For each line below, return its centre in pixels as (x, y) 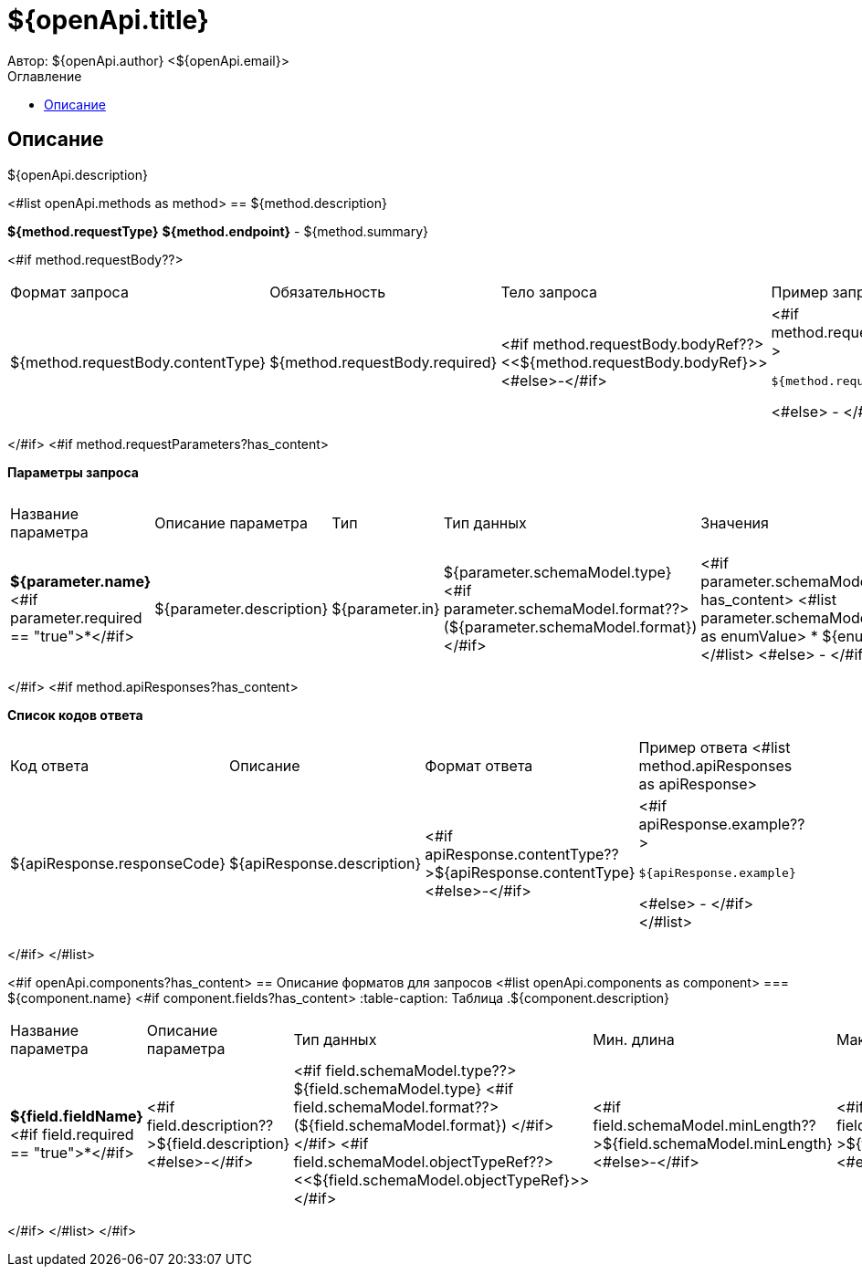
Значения (735, 522)
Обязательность (328, 292)
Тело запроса (549, 292)
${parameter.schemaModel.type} (557, 572)
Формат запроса (69, 292)
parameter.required (76, 617)
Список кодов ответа (75, 715)
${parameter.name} (81, 581)
